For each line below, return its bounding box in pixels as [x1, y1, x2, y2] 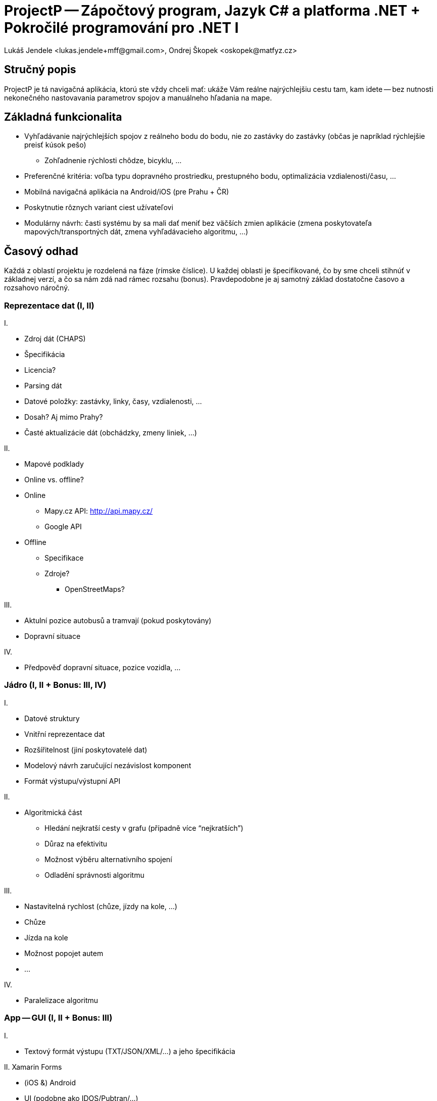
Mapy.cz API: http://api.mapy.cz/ [44, 507, 153, 516]
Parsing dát [24, 381, 62, 390]
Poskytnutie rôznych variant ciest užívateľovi [24, 203, 173, 212]
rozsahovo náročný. [4, 283, 70, 292]
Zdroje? [44, 569, 70, 578]
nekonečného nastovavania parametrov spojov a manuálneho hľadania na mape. [4, 93, 272, 102]
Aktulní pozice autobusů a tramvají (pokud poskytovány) [24, 616, 212, 625]
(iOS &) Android [24, 1078, 76, 1087]
